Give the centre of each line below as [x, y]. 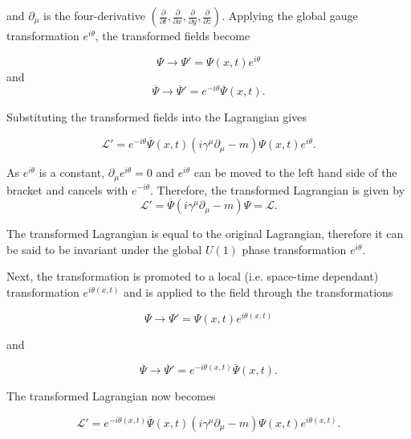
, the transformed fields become [173, 35]
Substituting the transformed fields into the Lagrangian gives [157, 117]
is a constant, [72, 172]
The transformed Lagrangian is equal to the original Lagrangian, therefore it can [205, 234]
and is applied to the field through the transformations [258, 291]
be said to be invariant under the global [104, 249]
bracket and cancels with [67, 189]
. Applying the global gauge [290, 15]
